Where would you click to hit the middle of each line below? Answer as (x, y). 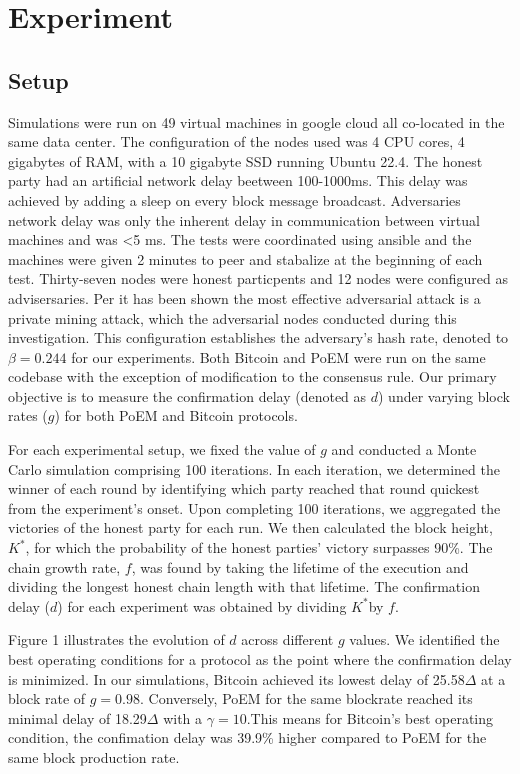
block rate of (47, 698)
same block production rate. (94, 756)
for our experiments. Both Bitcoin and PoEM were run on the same (278, 356)
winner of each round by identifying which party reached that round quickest (244, 488)
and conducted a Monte (404, 449)
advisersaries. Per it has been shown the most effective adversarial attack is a (244, 297)
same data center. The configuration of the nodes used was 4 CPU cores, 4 (236, 141)
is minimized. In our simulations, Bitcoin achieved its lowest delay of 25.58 (236, 678)
